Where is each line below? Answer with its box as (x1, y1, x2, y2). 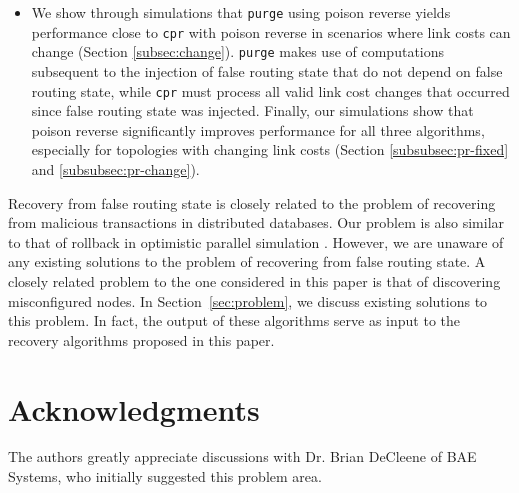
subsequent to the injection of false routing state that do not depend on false (31, 60, 503, 81)
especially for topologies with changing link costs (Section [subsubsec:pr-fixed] (31, 139, 509, 160)
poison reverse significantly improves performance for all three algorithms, (31, 119, 485, 140)
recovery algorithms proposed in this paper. (8, 329, 275, 350)
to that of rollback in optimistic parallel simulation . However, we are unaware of (8, 231, 504, 252)
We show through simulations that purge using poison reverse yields (31, 2, 451, 22)
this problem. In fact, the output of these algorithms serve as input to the (8, 310, 461, 331)
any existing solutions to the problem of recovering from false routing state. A (8, 251, 486, 272)
